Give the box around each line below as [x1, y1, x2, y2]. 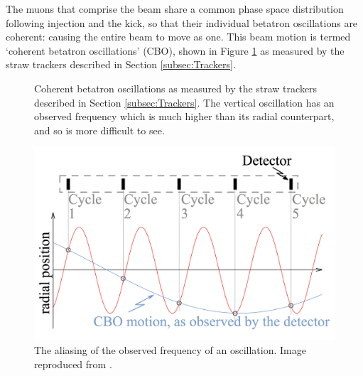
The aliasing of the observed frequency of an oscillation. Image [34, 343, 306, 358]
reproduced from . [34, 356, 112, 371]
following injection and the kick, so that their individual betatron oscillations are [6, 15, 358, 30]
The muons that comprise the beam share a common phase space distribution [6, 1, 344, 16]
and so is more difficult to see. [34, 122, 165, 137]
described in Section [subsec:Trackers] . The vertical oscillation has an [34, 95, 335, 109]
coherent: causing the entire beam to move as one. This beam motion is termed [6, 29, 351, 44]
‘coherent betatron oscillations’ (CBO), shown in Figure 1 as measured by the [6, 43, 345, 58]
